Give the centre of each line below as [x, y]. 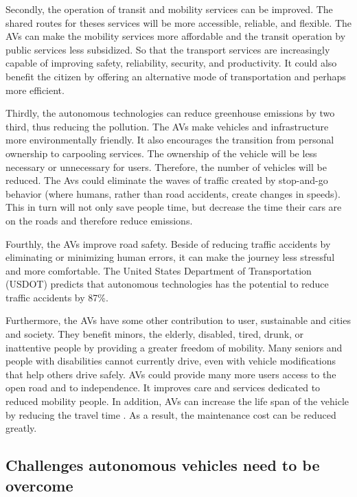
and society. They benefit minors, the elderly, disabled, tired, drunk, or [155, 334]
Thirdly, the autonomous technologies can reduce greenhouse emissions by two [170, 113]
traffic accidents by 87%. [57, 297]
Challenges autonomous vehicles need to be [163, 465]
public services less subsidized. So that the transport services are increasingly [168, 49]
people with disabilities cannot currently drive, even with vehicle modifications [171, 361]
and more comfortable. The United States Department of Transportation [159, 270]
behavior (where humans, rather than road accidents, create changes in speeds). [173, 193]
